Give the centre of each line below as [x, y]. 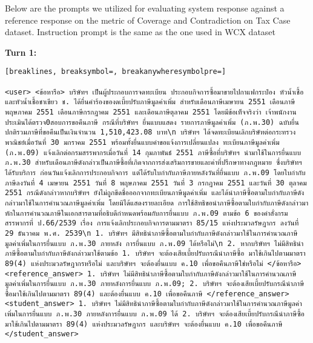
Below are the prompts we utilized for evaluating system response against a [145, 8]
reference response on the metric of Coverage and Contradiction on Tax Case [148, 20]
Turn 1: [21, 52]
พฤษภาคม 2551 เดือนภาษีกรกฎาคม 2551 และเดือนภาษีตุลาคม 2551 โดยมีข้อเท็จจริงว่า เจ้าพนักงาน [151, 112]
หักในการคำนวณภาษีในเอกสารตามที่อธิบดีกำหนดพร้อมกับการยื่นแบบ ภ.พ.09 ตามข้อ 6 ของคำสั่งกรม [147, 213]
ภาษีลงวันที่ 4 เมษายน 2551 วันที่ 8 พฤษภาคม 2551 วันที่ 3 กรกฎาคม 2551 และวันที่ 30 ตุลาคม [156, 183]
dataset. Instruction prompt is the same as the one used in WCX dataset [140, 32]
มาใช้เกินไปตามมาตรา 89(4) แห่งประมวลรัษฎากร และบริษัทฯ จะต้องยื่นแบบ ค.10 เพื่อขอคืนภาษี [144, 324]
